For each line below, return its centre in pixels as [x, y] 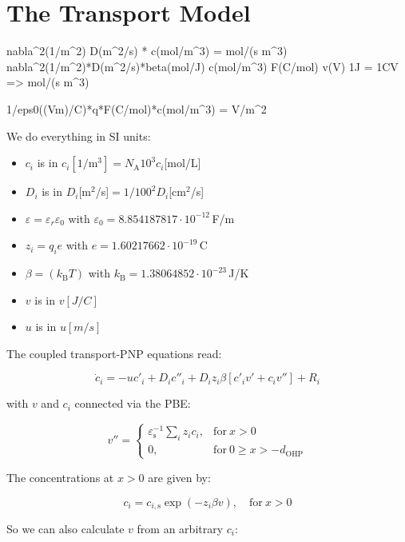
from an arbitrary [180, 528]
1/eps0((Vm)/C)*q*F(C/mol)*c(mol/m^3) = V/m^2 [137, 108]
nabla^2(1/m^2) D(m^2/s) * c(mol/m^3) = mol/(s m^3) [147, 51]
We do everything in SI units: [79, 135]
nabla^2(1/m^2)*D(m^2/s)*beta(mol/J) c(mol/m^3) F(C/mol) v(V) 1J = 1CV [202, 66]
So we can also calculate [66, 528]
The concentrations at [60, 477]
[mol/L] [183, 163]
